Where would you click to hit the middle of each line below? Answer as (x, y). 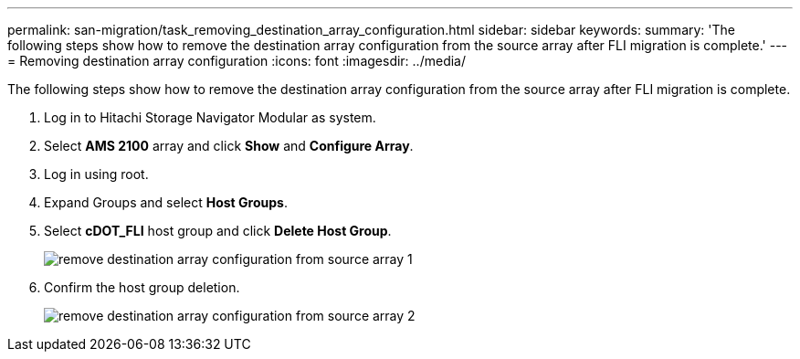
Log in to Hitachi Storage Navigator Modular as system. (210, 117)
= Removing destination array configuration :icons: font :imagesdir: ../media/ (237, 61)
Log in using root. (96, 174)
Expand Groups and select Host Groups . (166, 202)
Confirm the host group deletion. (142, 287)
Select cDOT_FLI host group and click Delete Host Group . (218, 231)
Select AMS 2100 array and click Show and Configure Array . (229, 146)
